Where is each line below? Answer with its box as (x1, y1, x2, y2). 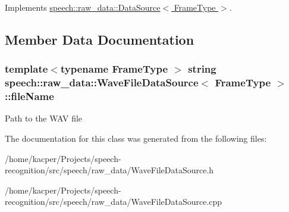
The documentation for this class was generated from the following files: (5, 132, 267, 145)
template (5, 61, 48, 76)
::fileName (5, 89, 54, 104)
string (188, 61, 216, 76)
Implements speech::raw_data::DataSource (5, 1, 161, 13)
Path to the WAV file (5, 112, 83, 124)
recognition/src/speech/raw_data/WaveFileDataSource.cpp (5, 195, 222, 208)
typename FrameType (60, 61, 168, 76)
